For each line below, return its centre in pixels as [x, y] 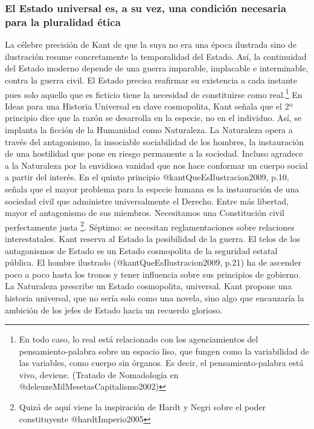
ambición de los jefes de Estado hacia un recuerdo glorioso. [114, 309]
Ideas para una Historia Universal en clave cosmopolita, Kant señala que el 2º [149, 106]
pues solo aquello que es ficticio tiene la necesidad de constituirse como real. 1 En [154, 93]
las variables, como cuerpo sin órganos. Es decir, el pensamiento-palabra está [161, 363]
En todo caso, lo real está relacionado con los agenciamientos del [139, 339]
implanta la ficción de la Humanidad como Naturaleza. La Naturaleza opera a [149, 129]
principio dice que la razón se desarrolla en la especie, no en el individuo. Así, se [153, 118]
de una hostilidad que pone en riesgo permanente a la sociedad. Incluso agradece [154, 153]
